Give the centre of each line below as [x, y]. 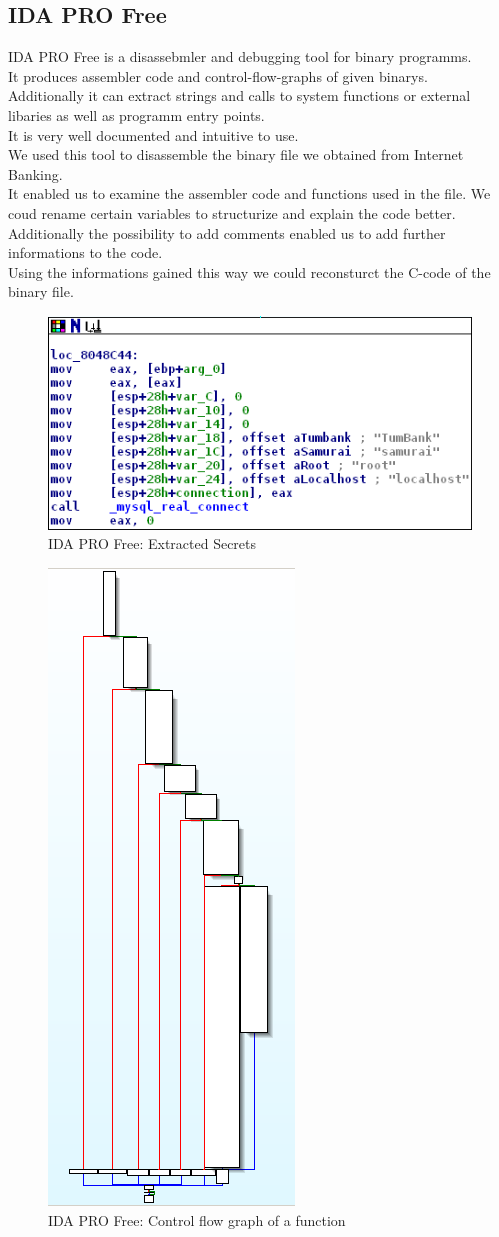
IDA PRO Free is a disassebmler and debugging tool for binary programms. [240, 56]
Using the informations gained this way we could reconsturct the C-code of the [249, 271]
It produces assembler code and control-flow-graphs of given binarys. [218, 75]
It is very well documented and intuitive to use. [153, 134]
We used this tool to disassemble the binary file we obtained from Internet [236, 154]
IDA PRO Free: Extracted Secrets [152, 543]
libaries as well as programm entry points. [136, 114]
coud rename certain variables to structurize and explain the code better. [232, 212]
